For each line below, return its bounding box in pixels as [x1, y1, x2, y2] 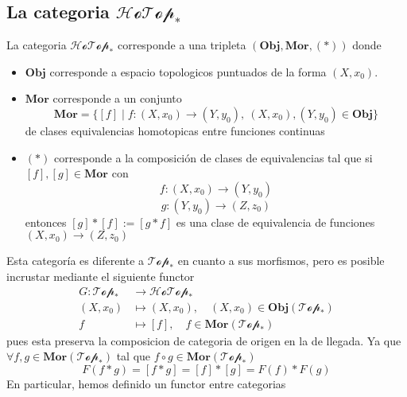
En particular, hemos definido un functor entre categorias [6, 375, 286, 391]
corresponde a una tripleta [117, 37, 246, 53]
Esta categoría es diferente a [6, 252, 145, 269]
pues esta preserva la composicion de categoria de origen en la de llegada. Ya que [6, 332, 401, 348]
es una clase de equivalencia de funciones [176, 213, 375, 230]
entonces [25, 213, 67, 230]
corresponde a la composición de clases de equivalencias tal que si [53, 149, 373, 165]
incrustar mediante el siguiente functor [6, 267, 195, 284]
